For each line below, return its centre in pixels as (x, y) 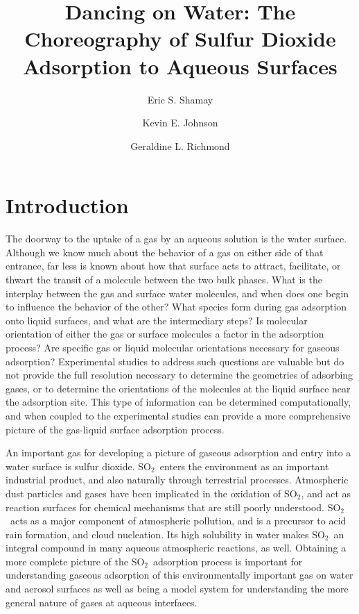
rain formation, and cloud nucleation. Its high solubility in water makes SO (165, 534)
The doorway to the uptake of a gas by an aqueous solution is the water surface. (176, 239)
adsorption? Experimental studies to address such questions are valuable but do (175, 361)
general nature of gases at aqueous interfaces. (102, 602)
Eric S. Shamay (180, 99)
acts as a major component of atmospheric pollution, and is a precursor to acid (178, 521)
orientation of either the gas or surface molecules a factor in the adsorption (165, 334)
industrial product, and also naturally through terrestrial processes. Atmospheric (177, 480)
